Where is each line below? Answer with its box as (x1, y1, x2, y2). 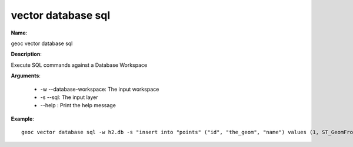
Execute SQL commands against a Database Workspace (11, 61, 148, 69)
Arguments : (11, 72, 41, 79)
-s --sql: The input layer (40, 94, 98, 101)
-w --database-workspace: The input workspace (40, 86, 159, 93)
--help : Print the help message (40, 102, 116, 109)
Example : (11, 115, 35, 122)
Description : (11, 50, 42, 58)
